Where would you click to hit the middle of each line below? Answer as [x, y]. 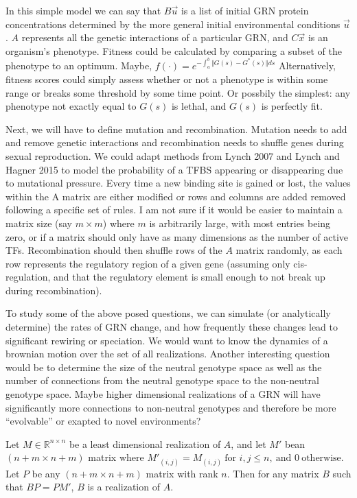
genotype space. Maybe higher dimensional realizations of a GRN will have [163, 394]
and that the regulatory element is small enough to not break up [189, 277]
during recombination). [54, 290]
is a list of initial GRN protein [245, 10]
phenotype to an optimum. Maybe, [79, 66]
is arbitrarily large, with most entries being [240, 223]
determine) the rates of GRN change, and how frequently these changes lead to [172, 327]
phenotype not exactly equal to [71, 106]
